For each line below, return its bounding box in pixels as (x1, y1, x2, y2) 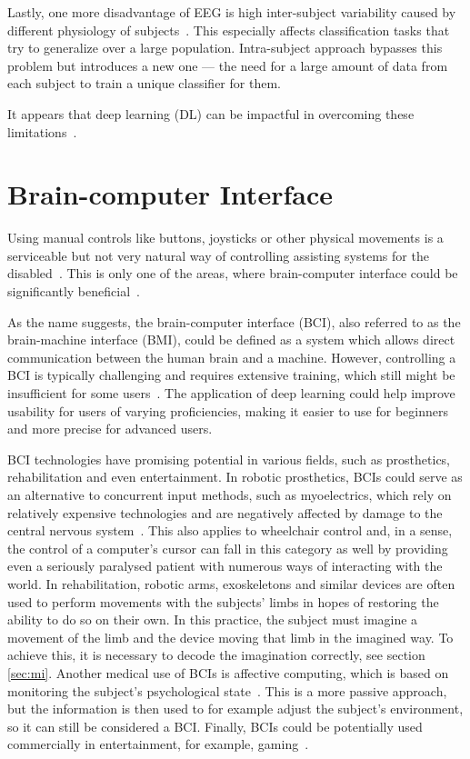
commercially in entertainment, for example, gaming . (7, 734, 309, 754)
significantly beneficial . (7, 282, 140, 301)
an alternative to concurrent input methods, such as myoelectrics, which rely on (7, 485, 452, 504)
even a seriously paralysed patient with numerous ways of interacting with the (7, 556, 443, 575)
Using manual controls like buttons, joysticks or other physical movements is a (7, 228, 444, 247)
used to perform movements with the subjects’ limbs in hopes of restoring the (7, 592, 439, 611)
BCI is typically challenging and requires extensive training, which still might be (7, 365, 455, 384)
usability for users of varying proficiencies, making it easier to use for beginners (7, 401, 448, 420)
